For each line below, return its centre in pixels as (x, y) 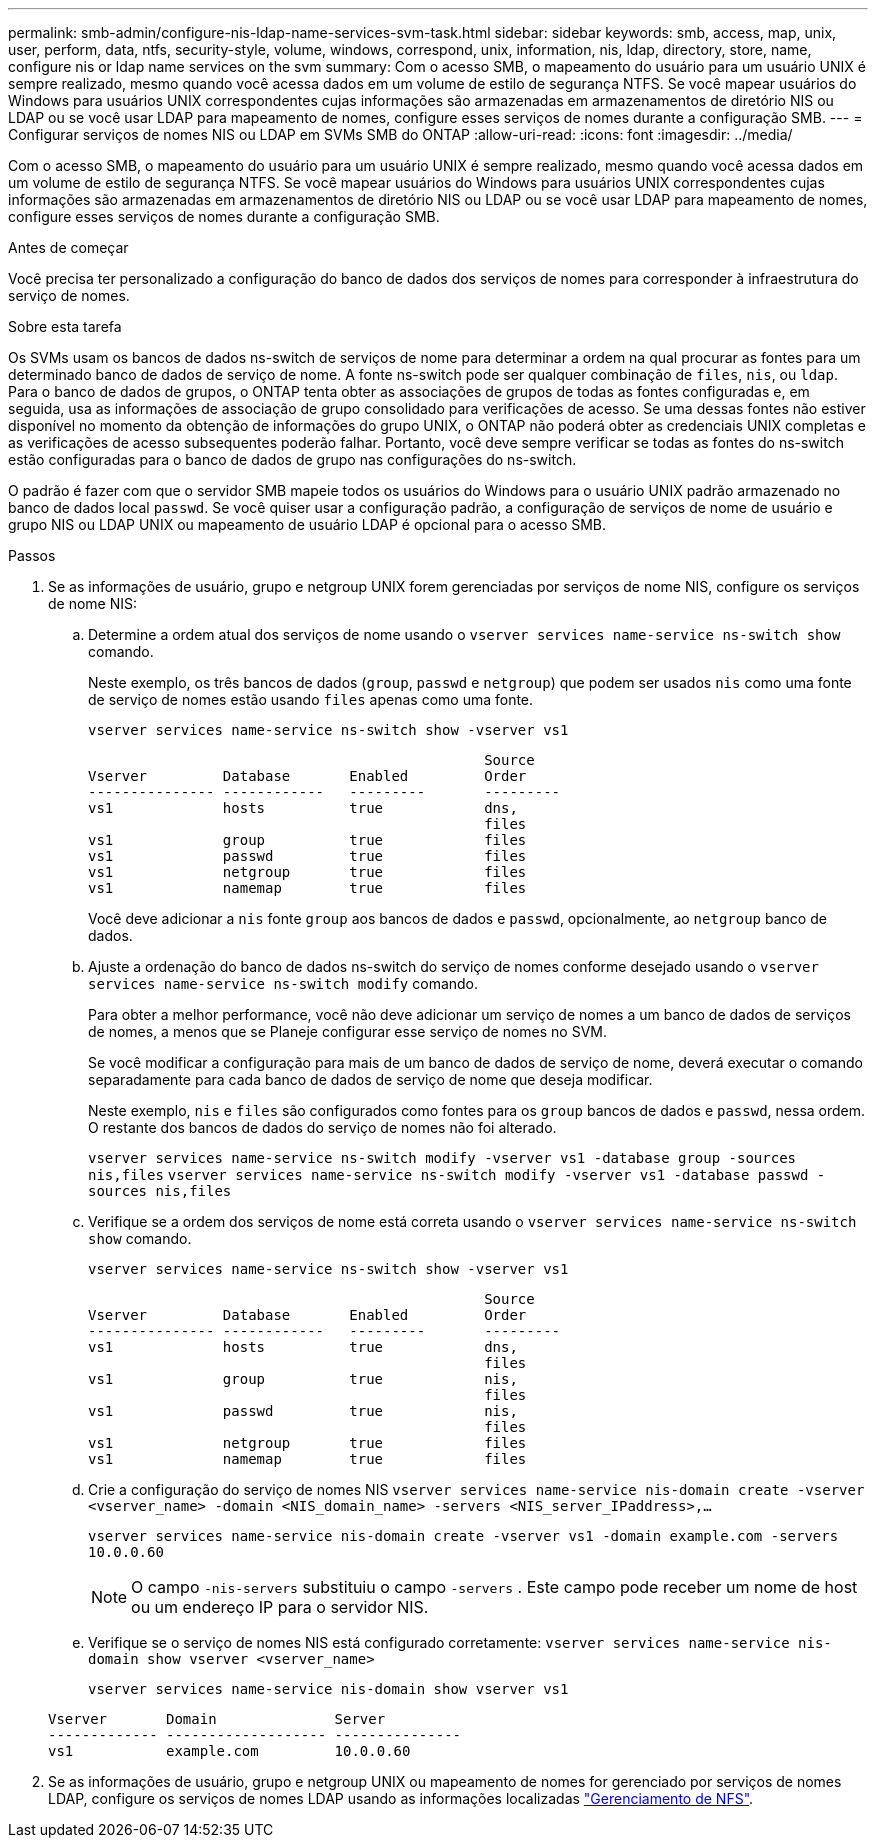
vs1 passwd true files (307, 856)
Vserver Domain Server (217, 1719)
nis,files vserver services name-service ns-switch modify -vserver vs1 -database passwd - (457, 1175)
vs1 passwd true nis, (303, 1411)
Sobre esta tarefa (65, 326)
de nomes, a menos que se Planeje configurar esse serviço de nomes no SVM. (348, 1031)
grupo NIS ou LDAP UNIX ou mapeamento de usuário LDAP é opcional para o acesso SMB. (307, 524)
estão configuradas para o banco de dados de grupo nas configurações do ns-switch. (292, 459)
